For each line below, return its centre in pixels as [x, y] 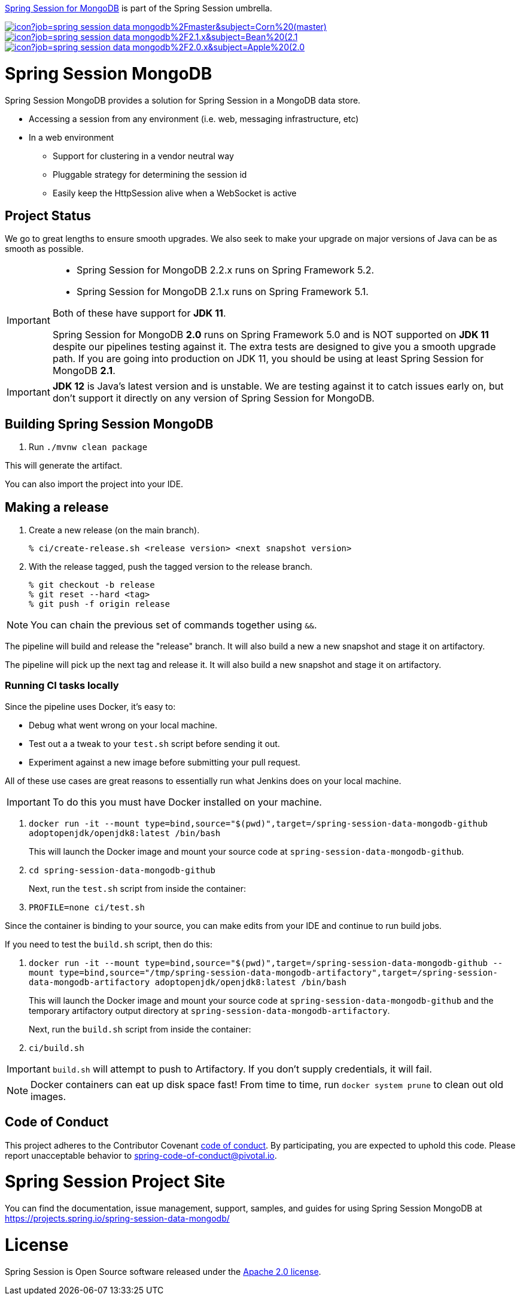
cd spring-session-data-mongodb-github [122, 870]
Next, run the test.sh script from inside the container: [137, 888]
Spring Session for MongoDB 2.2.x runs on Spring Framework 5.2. [225, 270]
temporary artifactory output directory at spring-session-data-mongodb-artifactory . [209, 1010]
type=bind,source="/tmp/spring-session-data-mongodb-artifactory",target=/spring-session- [278, 972]
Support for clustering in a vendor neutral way [143, 156]
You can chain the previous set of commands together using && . [174, 625]
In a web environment [72, 137]
